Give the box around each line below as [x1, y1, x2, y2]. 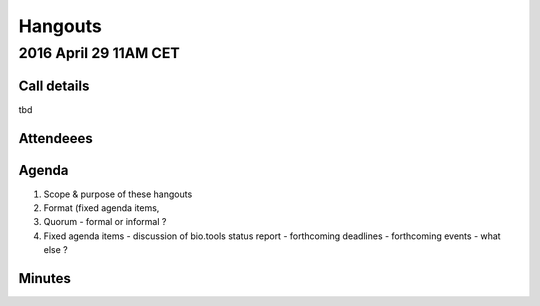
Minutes [18, 270, 72, 287]
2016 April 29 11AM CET [18, 44, 180, 62]
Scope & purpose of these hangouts [43, 188, 193, 200]
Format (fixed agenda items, [43, 202, 160, 214]
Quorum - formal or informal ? [43, 216, 167, 228]
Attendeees [18, 130, 94, 147]
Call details [18, 77, 90, 94]
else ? [43, 244, 69, 256]
